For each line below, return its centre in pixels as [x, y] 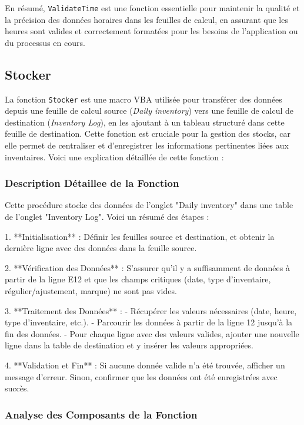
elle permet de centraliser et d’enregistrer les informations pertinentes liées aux [147, 145]
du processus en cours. [45, 42]
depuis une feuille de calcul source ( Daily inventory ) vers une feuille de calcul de [149, 111]
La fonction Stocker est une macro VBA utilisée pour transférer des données [143, 99]
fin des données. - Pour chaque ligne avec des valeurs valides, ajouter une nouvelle [152, 333]
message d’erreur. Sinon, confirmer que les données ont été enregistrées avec [141, 376]
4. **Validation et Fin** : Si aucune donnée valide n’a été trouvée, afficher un [145, 365]
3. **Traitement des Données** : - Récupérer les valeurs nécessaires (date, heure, [151, 310]
